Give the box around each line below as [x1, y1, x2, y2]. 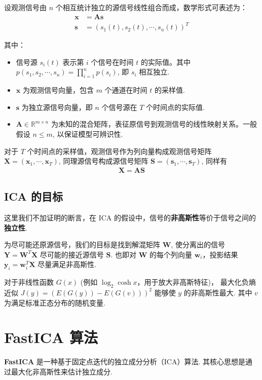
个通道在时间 [104, 85, 147, 95]
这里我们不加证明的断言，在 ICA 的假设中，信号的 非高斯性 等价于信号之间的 [4, 212, 256, 222]
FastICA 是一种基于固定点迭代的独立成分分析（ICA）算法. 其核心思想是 [4, 356, 246, 367]
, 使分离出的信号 [171, 239, 225, 250]
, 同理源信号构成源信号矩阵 [58, 156, 148, 166]
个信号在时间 [91, 56, 134, 67]
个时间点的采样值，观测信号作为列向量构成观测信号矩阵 [27, 145, 212, 156]
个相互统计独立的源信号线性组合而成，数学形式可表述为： [55, 2, 247, 12]
